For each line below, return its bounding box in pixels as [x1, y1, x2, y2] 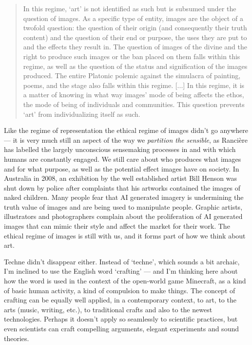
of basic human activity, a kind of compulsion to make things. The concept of [4, 285, 235, 295]
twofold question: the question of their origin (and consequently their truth [23, 22, 247, 33]
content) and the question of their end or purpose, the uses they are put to [23, 32, 247, 42]
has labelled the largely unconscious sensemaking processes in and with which [4, 144, 236, 154]
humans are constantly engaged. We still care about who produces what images [4, 153, 241, 164]
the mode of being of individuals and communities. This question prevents [23, 99, 245, 109]
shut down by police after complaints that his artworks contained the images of [4, 182, 241, 193]
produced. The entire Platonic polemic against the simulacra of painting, [23, 70, 241, 81]
